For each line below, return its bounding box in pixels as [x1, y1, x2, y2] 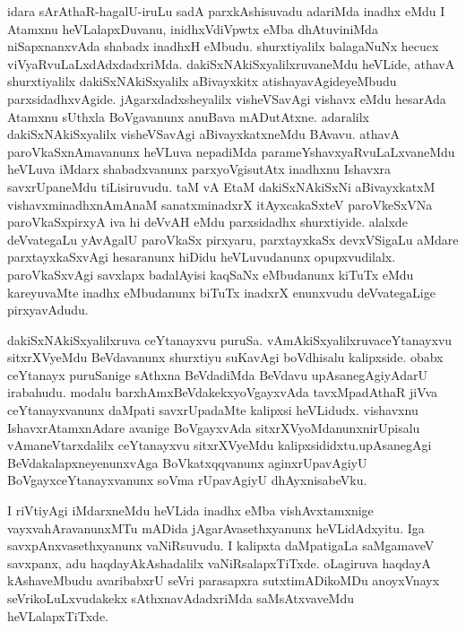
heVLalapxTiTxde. [7, 606, 108, 625]
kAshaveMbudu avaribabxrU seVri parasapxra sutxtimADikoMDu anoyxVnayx [7, 571, 440, 590]
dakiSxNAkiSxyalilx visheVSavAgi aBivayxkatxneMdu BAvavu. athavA [7, 125, 401, 143]
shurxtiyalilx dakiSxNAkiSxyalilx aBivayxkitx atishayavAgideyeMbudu [7, 72, 397, 91]
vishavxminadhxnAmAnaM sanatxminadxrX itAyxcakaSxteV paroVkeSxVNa [7, 194, 433, 213]
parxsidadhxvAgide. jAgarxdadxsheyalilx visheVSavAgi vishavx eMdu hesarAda [7, 89, 446, 108]
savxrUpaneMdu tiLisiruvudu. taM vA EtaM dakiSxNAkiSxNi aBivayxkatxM [7, 177, 436, 195]
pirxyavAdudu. [7, 300, 89, 319]
